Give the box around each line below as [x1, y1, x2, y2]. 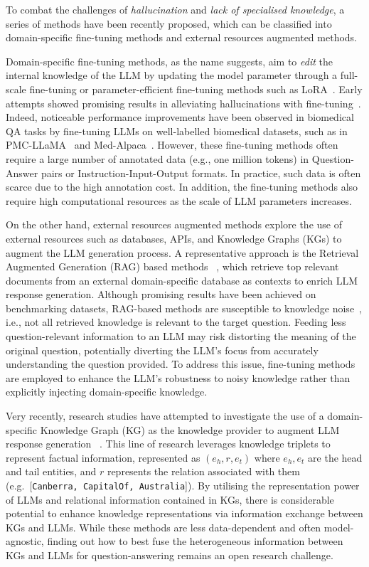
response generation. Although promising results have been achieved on [6, 287, 316, 302]
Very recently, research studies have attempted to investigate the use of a [6, 408, 324, 423]
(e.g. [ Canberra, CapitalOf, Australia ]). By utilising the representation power [6, 478, 360, 492]
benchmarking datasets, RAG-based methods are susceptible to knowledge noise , [6, 300, 363, 315]
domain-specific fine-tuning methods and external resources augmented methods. [6, 30, 358, 45]
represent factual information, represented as [6, 450, 200, 465]
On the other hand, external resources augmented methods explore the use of [6, 217, 342, 232]
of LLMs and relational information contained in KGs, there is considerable [6, 492, 334, 507]
